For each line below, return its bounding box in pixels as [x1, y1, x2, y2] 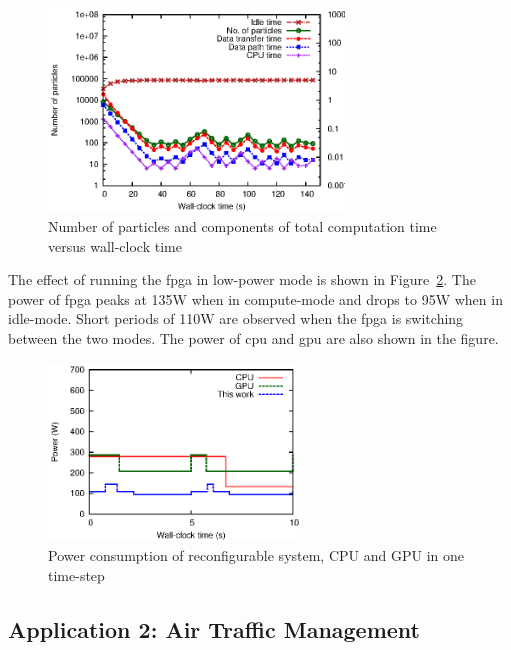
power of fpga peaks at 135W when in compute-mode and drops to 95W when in [8, 288, 503, 309]
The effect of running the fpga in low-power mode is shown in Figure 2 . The [8, 269, 476, 290]
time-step [48, 564, 105, 585]
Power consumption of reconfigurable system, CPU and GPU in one [48, 544, 464, 565]
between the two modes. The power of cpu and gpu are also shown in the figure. [8, 327, 499, 348]
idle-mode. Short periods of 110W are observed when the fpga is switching [8, 308, 464, 329]
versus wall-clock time [48, 235, 182, 256]
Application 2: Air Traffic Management [8, 613, 420, 644]
